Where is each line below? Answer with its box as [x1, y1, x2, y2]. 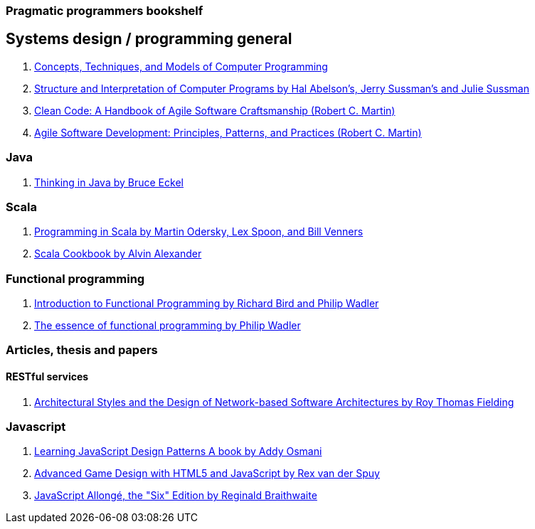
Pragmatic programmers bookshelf [6, 4, 203, 18]
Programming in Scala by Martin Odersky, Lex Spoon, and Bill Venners [34, 225, 364, 238]
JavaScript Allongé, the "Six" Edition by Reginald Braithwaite [34, 489, 317, 502]
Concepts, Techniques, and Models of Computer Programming [34, 60, 328, 73]
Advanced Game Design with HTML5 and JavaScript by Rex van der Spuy [34, 467, 380, 480]
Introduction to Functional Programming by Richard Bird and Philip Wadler [34, 297, 379, 310]
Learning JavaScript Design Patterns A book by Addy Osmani [34, 445, 322, 458]
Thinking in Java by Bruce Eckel [34, 176, 184, 188]
